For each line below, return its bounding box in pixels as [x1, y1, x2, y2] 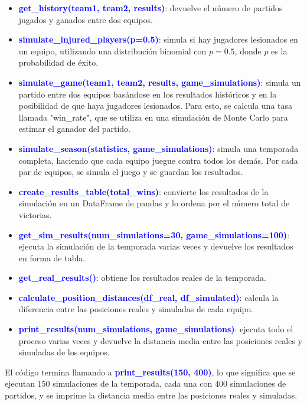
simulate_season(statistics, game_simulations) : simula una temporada [18, 142, 299, 154]
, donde [234, 44, 262, 57]
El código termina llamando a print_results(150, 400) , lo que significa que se [5, 365, 296, 378]
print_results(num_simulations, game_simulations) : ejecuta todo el [18, 323, 293, 335]
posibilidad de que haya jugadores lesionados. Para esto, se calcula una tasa [18, 99, 292, 112]
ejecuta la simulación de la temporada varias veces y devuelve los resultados [18, 240, 293, 252]
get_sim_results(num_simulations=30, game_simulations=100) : [18, 228, 290, 241]
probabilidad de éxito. [18, 56, 99, 69]
